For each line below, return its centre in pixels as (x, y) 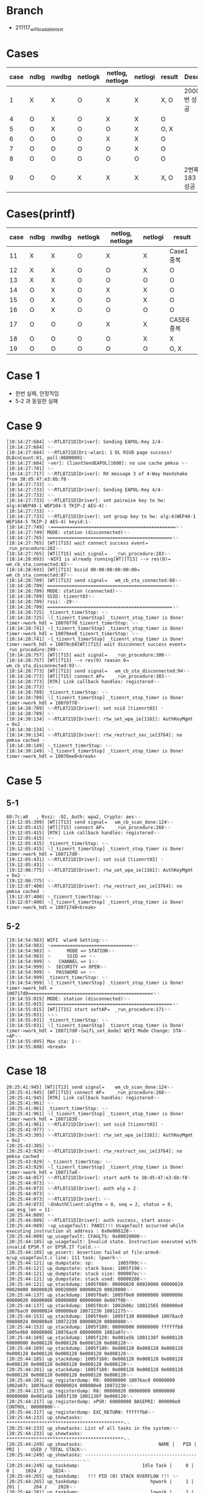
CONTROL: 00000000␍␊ (33, 1407)
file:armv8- (147, 1252)
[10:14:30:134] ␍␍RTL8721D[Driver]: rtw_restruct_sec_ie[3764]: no (94, 735)
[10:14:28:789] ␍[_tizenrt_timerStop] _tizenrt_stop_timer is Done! (95, 698)
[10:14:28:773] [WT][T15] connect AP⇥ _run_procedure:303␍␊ (89, 677)
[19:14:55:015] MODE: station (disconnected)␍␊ (68, 999)
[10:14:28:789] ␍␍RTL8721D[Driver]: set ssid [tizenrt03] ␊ (85, 708)
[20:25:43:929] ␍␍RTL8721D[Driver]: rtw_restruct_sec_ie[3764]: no (94, 1151)
